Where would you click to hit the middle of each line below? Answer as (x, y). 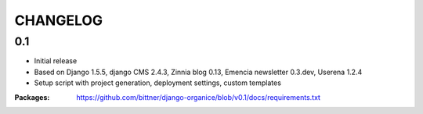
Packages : (32, 97)
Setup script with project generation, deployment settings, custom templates (158, 83)
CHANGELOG (59, 20)
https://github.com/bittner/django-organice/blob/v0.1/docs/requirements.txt (199, 97)
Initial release (56, 61)
